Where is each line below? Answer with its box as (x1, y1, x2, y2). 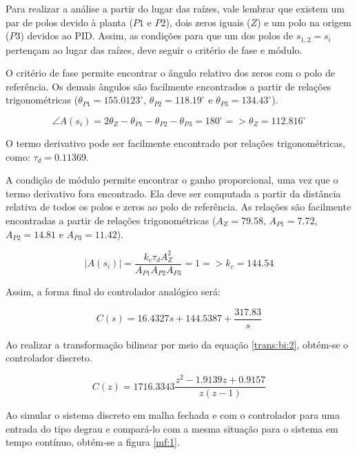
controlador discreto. (6, 351, 92, 365)
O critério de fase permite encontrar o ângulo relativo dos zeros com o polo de (6, 66, 336, 80)
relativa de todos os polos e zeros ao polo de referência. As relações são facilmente (6, 199, 351, 214)
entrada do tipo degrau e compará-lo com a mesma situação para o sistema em (6, 421, 338, 435)
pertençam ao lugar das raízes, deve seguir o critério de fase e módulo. (6, 42, 303, 57)
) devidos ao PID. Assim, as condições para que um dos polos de (20, 28, 294, 43)
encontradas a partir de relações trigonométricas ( (6, 213, 216, 227)
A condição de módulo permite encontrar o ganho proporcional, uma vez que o (6, 172, 338, 187)
